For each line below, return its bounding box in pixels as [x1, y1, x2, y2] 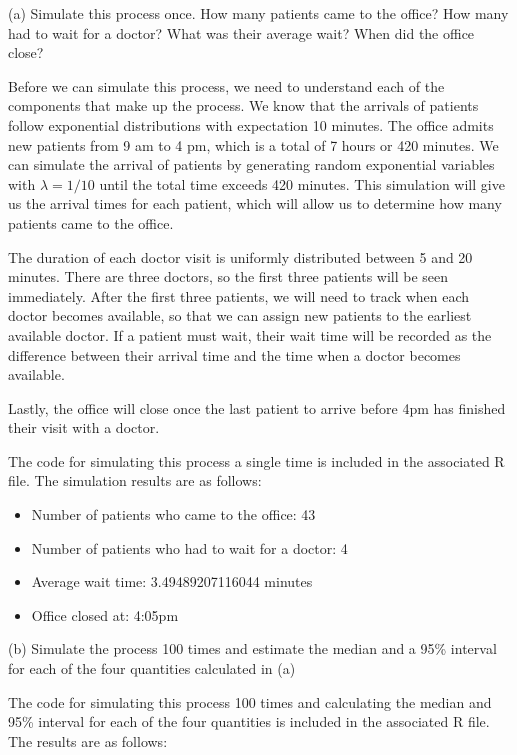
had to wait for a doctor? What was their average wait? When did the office [8, 22, 475, 43]
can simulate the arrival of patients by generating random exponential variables [8, 154, 495, 175]
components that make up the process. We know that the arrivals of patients [8, 95, 479, 116]
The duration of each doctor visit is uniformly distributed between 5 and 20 [8, 246, 473, 267]
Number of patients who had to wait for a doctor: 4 [31, 537, 348, 558]
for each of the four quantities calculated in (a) [8, 658, 296, 679]
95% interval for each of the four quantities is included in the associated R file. [8, 711, 490, 732]
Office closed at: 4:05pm [31, 604, 179, 625]
